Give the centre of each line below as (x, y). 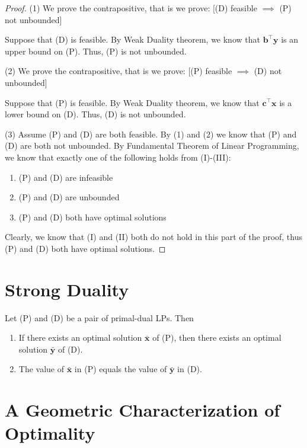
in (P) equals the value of (121, 369)
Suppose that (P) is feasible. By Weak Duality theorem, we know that (132, 102)
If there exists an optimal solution (80, 337)
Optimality (50, 433)
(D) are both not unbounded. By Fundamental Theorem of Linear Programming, (152, 145)
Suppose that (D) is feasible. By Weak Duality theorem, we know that (132, 39)
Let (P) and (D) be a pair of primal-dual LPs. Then (99, 317)
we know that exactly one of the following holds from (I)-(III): (118, 157)
